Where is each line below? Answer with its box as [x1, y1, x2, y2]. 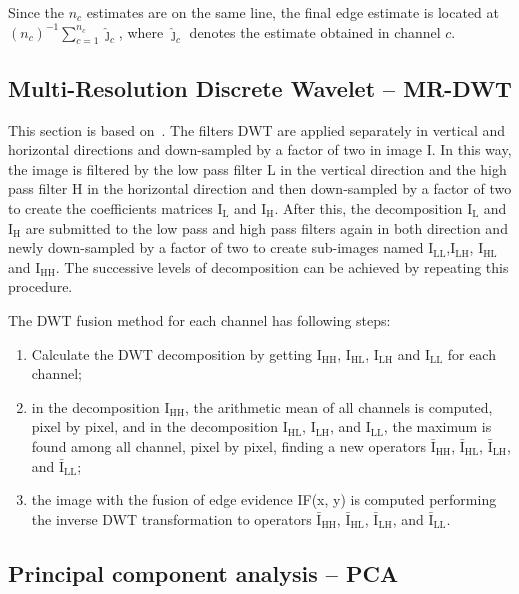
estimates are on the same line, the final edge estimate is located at [86, 2, 499, 22]
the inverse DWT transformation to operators [31, 508, 312, 529]
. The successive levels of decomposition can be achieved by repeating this [55, 256, 509, 277]
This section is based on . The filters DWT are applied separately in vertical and [8, 119, 506, 140]
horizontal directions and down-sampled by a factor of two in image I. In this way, [8, 139, 512, 160]
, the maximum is [383, 416, 492, 437]
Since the [8, 2, 64, 22]
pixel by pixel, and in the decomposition [31, 416, 279, 437]
